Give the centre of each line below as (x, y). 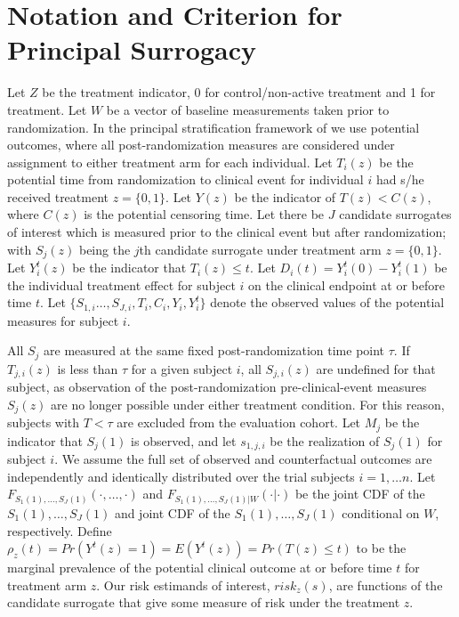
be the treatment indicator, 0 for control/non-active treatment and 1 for (239, 92)
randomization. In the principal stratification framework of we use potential (213, 127)
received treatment (58, 196)
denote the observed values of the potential (327, 302)
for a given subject (182, 368)
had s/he (400, 179)
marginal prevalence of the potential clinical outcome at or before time (200, 568)
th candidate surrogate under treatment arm (260, 249)
